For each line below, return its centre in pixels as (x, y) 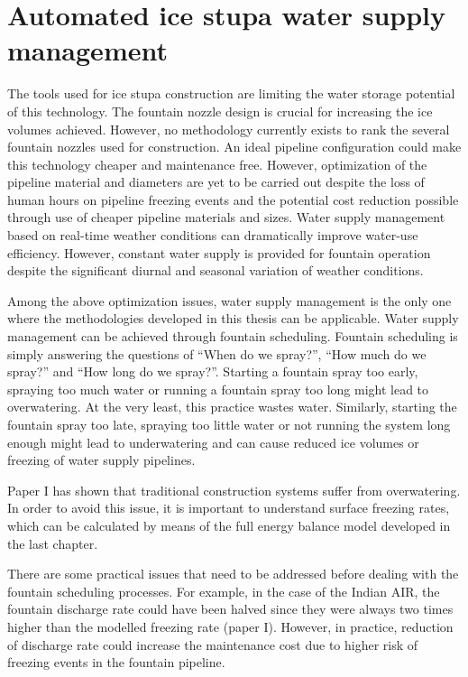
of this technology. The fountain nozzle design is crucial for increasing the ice (220, 111)
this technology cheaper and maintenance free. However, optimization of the (217, 164)
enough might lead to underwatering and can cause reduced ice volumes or (213, 442)
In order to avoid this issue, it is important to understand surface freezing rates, (229, 508)
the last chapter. (53, 543)
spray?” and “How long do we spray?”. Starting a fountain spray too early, (213, 371)
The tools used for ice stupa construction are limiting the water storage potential (231, 93)
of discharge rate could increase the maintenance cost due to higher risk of (213, 644)
